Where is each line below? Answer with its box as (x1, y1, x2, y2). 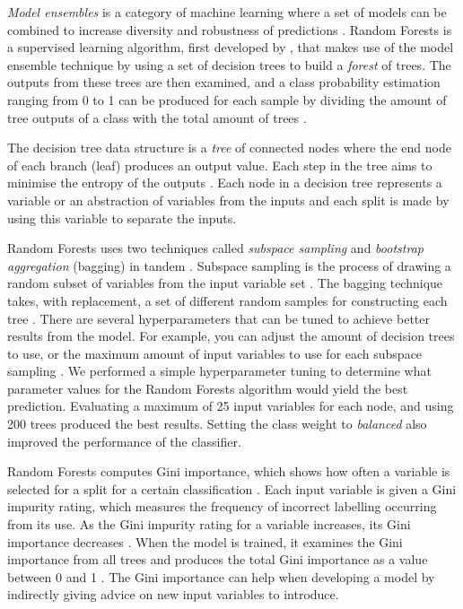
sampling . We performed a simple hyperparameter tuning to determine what (7, 361, 432, 380)
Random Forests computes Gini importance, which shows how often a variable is (7, 462, 450, 481)
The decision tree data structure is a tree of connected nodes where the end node (7, 138, 451, 157)
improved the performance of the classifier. (7, 431, 241, 450)
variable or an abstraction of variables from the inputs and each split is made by (7, 190, 450, 209)
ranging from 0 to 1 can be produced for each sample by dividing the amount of (7, 90, 447, 109)
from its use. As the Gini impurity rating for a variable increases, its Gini (7, 515, 411, 534)
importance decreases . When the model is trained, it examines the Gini (7, 532, 403, 551)
